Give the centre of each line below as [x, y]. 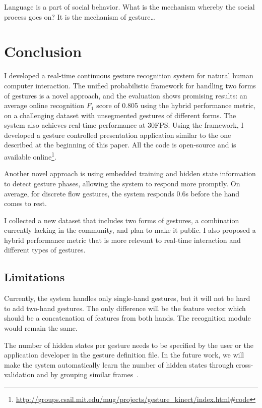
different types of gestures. [45, 250]
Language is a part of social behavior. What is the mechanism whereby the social [129, 7]
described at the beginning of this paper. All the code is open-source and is [120, 145]
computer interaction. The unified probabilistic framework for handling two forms [130, 85]
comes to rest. [25, 203]
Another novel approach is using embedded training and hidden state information [130, 173]
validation [19, 374]
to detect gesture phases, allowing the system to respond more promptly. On [122, 183]
